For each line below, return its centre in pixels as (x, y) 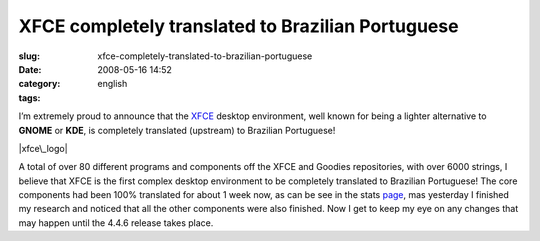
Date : (30, 69)
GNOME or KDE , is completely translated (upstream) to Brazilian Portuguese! (177, 130)
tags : (29, 97)
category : (39, 84)
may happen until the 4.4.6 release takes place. (116, 222)
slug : (29, 56)
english (112, 84)
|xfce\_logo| (43, 148)
